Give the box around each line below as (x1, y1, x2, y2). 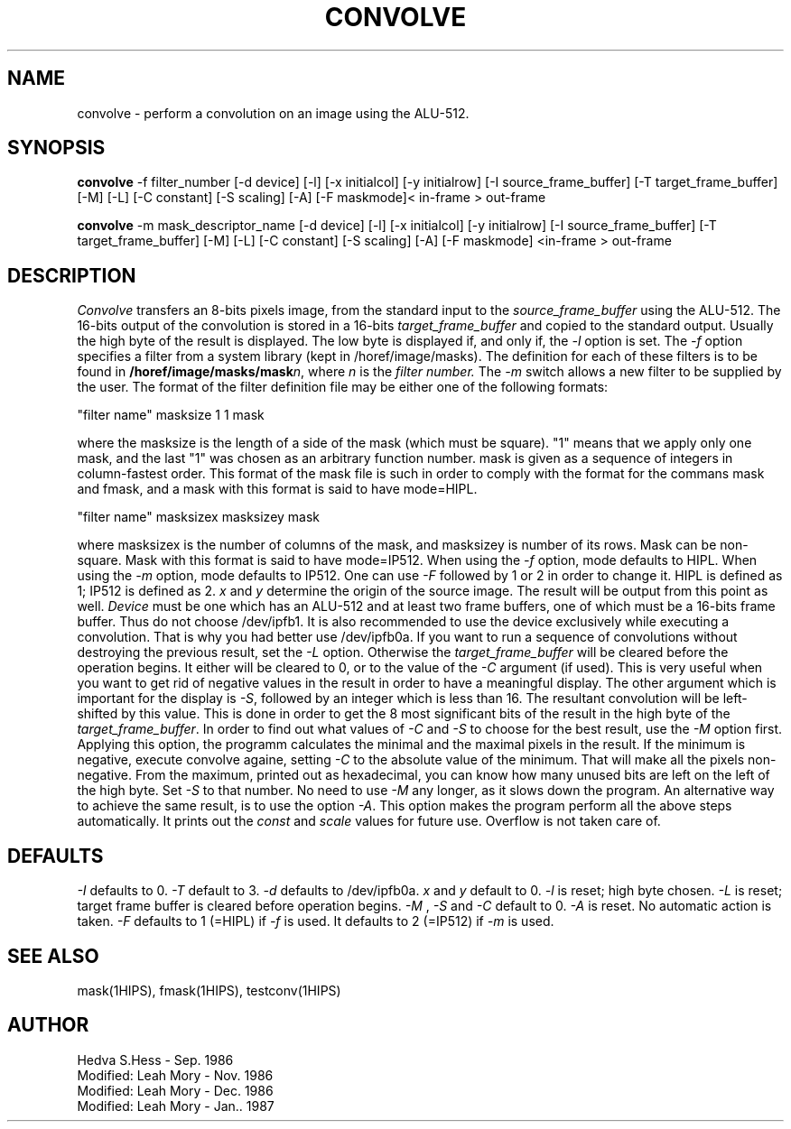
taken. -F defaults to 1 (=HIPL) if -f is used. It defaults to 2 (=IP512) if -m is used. (77, 913, 554, 930)
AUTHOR (7, 1013, 89, 1037)
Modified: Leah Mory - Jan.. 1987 (77, 1097, 275, 1114)
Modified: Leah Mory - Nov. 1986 (77, 1067, 274, 1083)
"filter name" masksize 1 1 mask (77, 407, 265, 423)
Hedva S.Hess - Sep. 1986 (77, 1051, 234, 1068)
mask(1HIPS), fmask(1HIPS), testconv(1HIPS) (77, 982, 341, 998)
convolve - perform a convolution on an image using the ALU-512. (77, 105, 470, 121)
